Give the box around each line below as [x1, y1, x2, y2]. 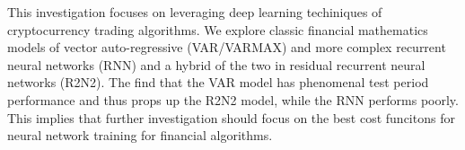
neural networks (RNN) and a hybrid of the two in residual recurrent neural [7, 55, 426, 74]
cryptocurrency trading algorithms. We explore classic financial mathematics [7, 20, 428, 39]
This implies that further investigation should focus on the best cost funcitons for [7, 108, 455, 127]
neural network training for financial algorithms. [7, 126, 273, 145]
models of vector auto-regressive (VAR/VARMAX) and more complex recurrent [7, 38, 446, 57]
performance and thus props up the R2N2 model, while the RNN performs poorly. [7, 90, 459, 109]
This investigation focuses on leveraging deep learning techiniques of [7, 3, 382, 21]
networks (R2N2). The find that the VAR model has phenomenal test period [7, 73, 429, 92]
